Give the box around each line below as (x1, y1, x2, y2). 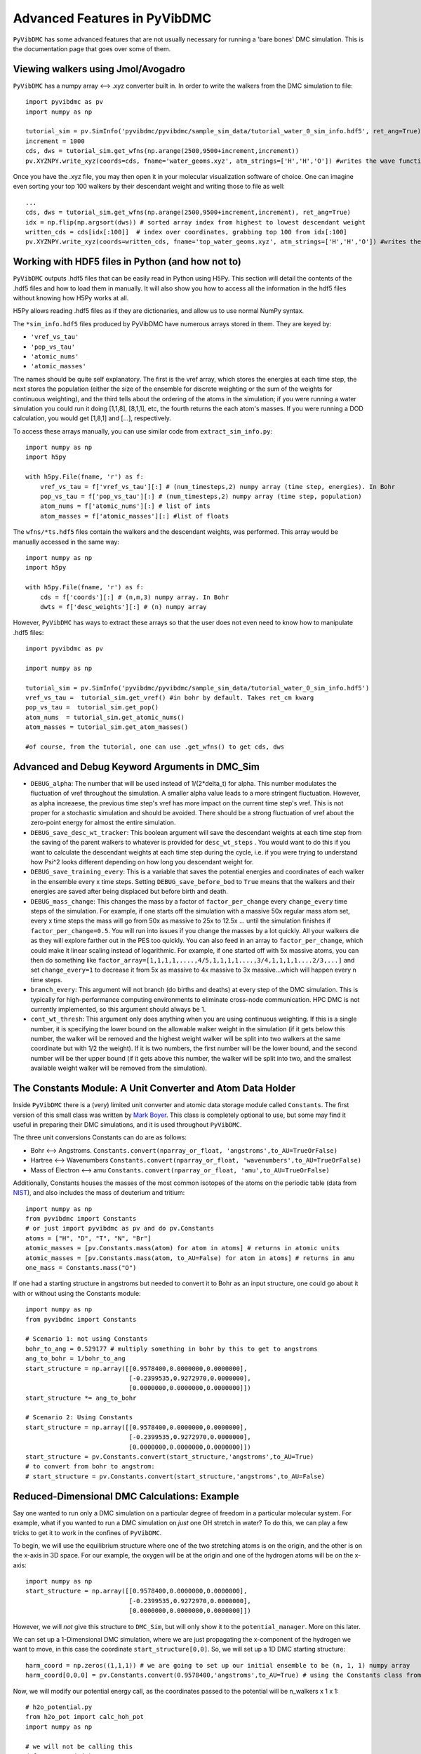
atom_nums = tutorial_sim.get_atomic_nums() (25, 713, 185, 721)
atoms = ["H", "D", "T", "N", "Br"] (25, 1234, 152, 1242)
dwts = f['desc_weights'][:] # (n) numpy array (39, 603, 207, 610)
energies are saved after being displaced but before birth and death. (30, 888, 228, 896)
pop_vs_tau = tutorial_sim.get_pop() (25, 704, 159, 711)
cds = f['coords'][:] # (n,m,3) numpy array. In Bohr (39, 593, 229, 601)
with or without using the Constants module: (13, 1289, 141, 1297)
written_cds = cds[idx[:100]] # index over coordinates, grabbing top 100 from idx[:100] (25, 228, 347, 236)
